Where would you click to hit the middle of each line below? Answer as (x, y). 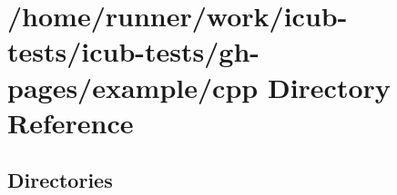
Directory (329, 87)
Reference (71, 122)
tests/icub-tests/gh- (134, 51)
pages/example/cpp (133, 87)
